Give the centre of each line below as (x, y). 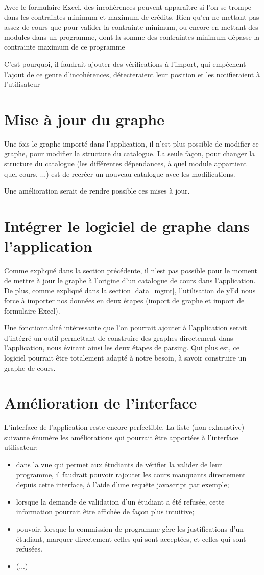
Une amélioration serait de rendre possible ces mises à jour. (97, 191)
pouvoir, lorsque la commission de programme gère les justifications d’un (130, 528)
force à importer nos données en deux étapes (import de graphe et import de (124, 300)
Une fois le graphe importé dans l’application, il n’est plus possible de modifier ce (131, 143)
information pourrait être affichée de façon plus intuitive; (105, 511)
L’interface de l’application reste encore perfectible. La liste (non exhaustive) (124, 427)
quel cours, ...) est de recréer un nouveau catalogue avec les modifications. (120, 173)
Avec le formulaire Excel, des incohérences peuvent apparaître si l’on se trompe (128, 7)
